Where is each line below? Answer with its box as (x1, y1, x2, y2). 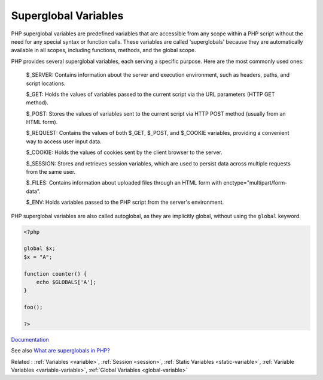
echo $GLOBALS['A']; (36, 279, 97, 285)
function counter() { (23, 270, 87, 277)
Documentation (11, 336, 49, 343)
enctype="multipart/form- (223, 179, 288, 186)
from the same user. (26, 168, 76, 176)
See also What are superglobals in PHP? (11, 347, 110, 354)
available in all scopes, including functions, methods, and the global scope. (11, 47, 196, 54)
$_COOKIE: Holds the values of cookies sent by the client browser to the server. (26, 149, 223, 156)
